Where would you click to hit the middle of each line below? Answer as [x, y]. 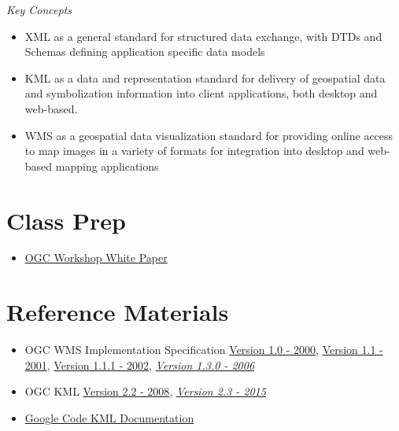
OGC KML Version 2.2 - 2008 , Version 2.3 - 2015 [145, 391]
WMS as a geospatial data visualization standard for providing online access [209, 135]
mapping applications [107, 166]
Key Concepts [39, 9]
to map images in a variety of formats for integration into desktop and [194, 151]
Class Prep [66, 220]
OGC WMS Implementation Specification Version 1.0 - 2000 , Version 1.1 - [204, 350]
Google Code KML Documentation [109, 417]
